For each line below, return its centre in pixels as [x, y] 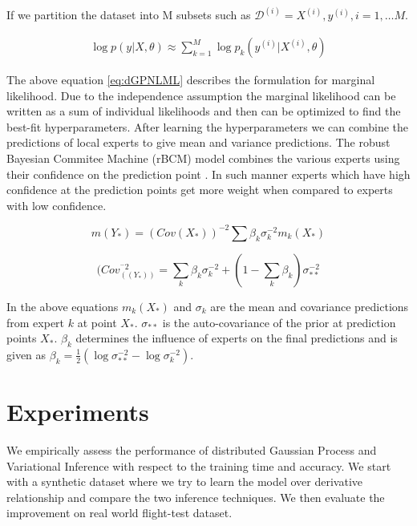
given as [26, 354]
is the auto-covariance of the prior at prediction [279, 322]
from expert [36, 322]
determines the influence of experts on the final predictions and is [237, 338]
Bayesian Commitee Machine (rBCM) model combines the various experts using [203, 158]
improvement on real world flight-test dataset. [119, 513]
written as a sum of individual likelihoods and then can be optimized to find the [204, 111]
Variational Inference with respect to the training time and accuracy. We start [199, 465]
